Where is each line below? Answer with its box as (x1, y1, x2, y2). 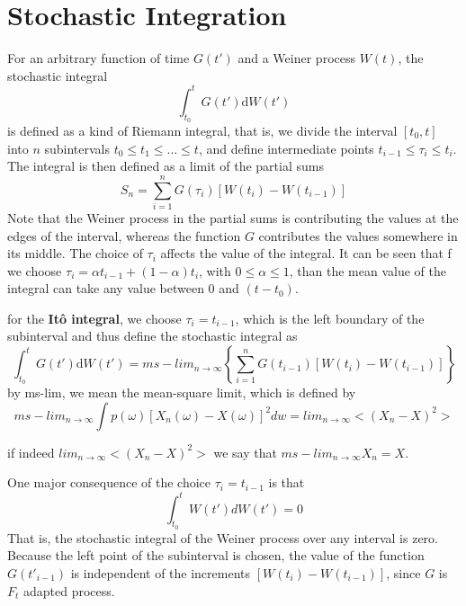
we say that (213, 442, 277, 461)
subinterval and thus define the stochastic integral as (7, 326, 298, 345)
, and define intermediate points (198, 138, 374, 157)
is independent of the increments (70, 563, 251, 582)
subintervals (44, 138, 111, 157)
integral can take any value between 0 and (7, 279, 239, 298)
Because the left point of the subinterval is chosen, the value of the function (7, 546, 425, 565)
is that (268, 473, 305, 492)
